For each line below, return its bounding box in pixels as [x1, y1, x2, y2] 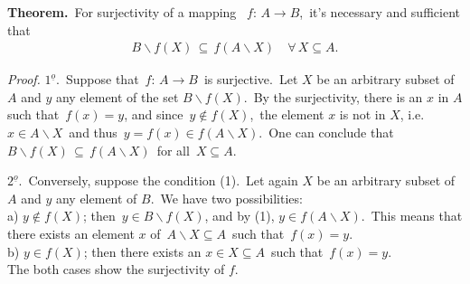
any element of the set [55, 87, 179, 106]
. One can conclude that [258, 123, 394, 141]
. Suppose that [56, 70, 139, 89]
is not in [339, 105, 386, 124]
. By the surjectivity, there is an [243, 87, 423, 106]
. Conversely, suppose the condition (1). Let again [18, 171, 298, 190]
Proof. [7, 70, 41, 89]
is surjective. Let [203, 70, 298, 89]
